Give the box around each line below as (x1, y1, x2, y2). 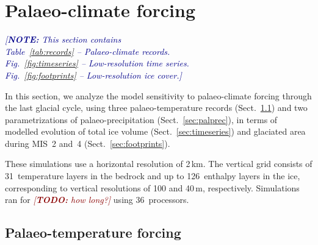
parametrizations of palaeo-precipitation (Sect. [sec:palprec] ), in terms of (5, 113, 278, 126)
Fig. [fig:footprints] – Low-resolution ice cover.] (5, 68, 182, 81)
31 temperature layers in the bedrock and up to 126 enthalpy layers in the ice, (5, 169, 300, 182)
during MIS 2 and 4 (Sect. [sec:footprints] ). (5, 137, 170, 149)
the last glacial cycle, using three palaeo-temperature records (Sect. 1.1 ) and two (5, 101, 308, 114)
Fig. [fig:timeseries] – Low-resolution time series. (5, 57, 189, 69)
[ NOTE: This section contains (5, 33, 121, 46)
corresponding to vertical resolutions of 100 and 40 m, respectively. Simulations (5, 181, 300, 194)
